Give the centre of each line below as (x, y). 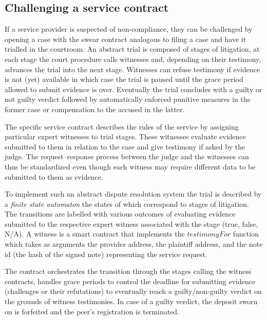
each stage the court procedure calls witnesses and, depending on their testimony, (133, 59)
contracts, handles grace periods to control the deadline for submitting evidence (130, 281)
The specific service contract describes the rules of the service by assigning (122, 126)
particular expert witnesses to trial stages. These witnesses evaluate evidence (125, 136)
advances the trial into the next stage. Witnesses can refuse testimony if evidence (132, 69)
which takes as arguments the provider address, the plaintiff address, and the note (134, 244)
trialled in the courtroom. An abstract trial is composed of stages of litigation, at (132, 49)
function (246, 234)
